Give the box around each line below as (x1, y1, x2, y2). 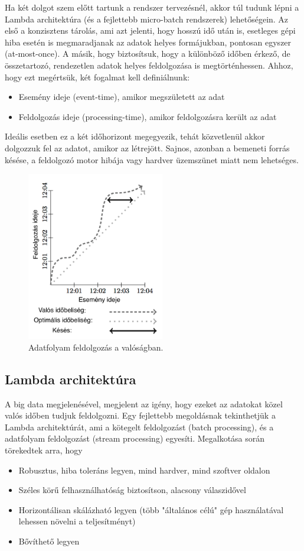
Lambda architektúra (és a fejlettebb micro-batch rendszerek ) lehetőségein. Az (5, 12, 289, 25)
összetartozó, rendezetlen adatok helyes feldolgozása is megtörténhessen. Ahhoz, (5, 59, 293, 71)
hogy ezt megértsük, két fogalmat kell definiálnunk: (5, 70, 190, 83)
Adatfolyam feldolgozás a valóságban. (28, 341, 164, 353)
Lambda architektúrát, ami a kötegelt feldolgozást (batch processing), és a (5, 420, 274, 433)
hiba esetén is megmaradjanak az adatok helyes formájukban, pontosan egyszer (5, 35, 292, 48)
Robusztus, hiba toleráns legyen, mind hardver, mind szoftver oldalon (18, 464, 270, 476)
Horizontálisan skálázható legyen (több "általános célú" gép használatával (18, 503, 284, 516)
